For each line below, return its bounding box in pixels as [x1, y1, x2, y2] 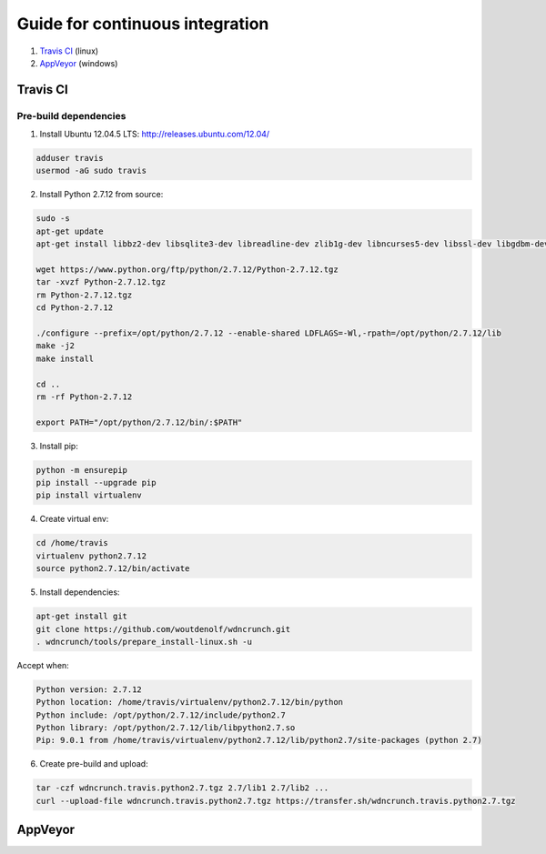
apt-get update [35, 226, 104, 236]
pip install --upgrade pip [35, 477, 157, 488]
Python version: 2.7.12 [35, 684, 143, 695]
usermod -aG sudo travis [35, 166, 147, 176]
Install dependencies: [39, 587, 120, 598]
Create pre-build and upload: [39, 759, 149, 769]
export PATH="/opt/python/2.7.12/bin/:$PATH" [35, 417, 243, 427]
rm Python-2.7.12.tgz [35, 289, 133, 300]
